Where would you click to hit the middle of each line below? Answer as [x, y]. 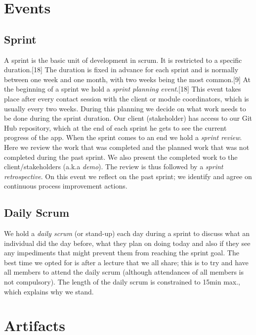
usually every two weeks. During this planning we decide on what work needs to [125, 108]
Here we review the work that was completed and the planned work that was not [127, 147]
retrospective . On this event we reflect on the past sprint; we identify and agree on [128, 176]
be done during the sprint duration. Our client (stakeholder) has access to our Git [128, 118]
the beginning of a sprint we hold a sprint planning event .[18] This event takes [123, 89]
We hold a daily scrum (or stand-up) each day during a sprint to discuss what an [127, 233]
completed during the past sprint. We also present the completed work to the [121, 157]
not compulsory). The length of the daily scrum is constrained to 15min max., [122, 282]
